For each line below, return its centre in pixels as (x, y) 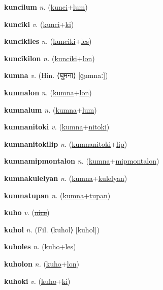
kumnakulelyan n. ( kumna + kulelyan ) (66, 178)
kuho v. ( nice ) (27, 212)
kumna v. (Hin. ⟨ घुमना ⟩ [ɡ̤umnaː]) (56, 75)
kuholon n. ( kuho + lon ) (42, 263)
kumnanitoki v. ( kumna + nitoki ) (57, 127)
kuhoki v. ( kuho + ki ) (37, 281)
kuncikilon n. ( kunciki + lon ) (50, 58)
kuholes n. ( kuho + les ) (40, 246)
